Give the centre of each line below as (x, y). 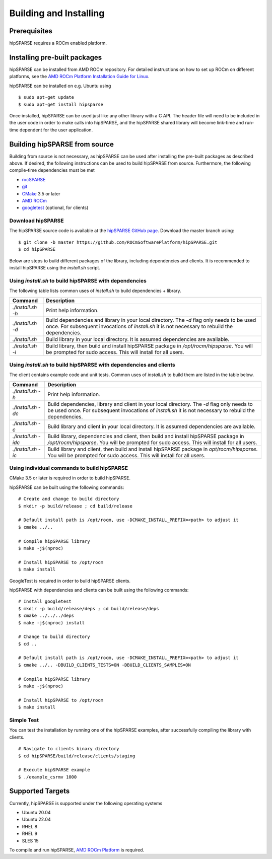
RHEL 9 (30, 834)
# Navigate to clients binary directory (69, 749)
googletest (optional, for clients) (55, 208)
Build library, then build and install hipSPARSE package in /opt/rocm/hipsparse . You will (149, 346)
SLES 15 (30, 840)
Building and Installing (57, 13)
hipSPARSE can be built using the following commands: (67, 487)
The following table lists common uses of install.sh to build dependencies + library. (95, 291)
